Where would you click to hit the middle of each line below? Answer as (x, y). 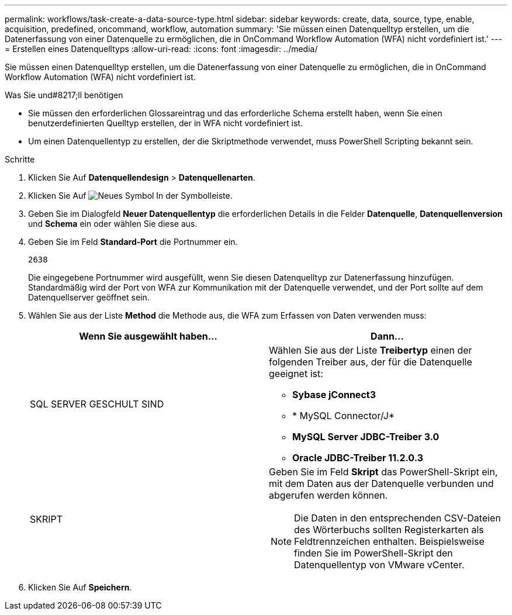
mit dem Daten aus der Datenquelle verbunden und (381, 483)
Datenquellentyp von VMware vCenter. (379, 565)
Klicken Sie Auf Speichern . (80, 587)
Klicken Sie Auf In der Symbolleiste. (130, 196)
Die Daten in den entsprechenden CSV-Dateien (397, 518)
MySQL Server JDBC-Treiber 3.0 (366, 437)
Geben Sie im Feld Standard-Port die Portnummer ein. (133, 242)
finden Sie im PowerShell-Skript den (373, 553)
